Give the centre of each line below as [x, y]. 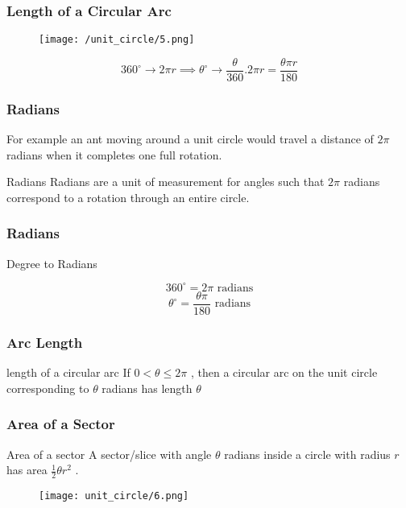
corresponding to [48, 388]
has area [27, 470]
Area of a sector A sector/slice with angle [109, 454]
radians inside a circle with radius [307, 454]
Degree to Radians [52, 263]
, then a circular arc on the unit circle [284, 372]
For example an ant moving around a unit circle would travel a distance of [190, 139]
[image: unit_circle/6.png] [114, 496]
